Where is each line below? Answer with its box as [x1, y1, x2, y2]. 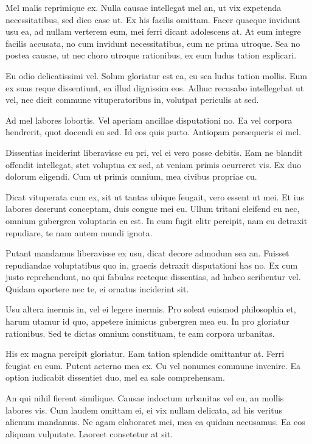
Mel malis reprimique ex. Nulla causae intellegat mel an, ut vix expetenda [5, 1, 282, 13]
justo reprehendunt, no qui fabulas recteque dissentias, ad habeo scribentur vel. [5, 270, 301, 283]
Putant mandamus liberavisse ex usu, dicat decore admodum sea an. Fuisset [5, 247, 289, 259]
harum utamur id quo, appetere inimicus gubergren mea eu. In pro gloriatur [5, 315, 289, 328]
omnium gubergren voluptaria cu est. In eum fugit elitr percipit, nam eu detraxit [5, 214, 308, 227]
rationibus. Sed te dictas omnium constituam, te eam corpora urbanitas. [5, 326, 275, 339]
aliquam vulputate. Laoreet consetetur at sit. [5, 427, 173, 440]
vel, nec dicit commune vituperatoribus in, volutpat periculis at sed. [5, 93, 259, 106]
